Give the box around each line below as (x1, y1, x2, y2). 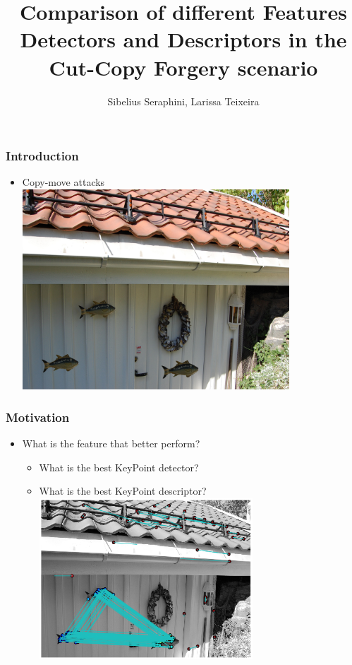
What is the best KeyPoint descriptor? (39, 483, 207, 498)
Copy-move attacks (22, 175, 105, 189)
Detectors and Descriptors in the (20, 25, 347, 54)
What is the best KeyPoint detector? (39, 459, 199, 474)
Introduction (6, 147, 79, 165)
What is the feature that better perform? (22, 436, 200, 451)
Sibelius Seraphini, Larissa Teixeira (107, 93, 260, 108)
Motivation (6, 408, 70, 425)
